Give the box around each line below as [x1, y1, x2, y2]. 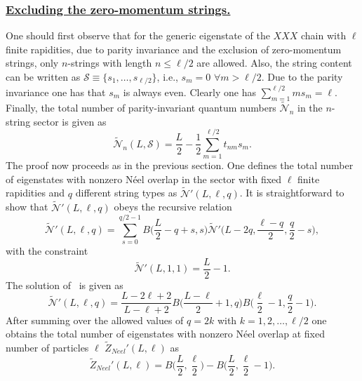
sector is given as [33, 114, 107, 128]
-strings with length [67, 55, 152, 70]
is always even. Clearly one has [123, 84, 256, 99]
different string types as [75, 185, 177, 200]
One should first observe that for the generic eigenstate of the [6, 28, 270, 43]
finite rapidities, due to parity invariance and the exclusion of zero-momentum [6, 41, 342, 56]
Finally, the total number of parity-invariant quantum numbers [6, 100, 276, 114]
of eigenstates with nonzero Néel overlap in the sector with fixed [6, 171, 282, 186]
